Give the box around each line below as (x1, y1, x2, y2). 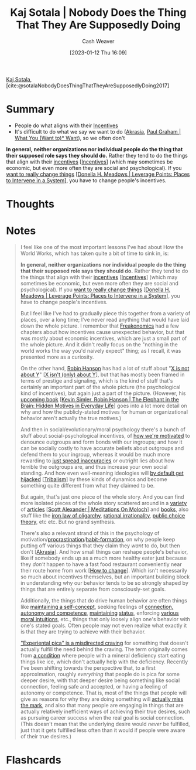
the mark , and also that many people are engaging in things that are (20, 702, 184, 708)
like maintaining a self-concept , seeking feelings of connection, (20, 604, 174, 610)
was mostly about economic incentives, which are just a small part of (20, 335, 187, 342)
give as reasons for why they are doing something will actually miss (20, 696, 184, 703)
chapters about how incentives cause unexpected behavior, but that (20, 329, 185, 335)
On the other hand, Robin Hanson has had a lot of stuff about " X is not (20, 365, 190, 372)
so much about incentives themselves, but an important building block (20, 573, 190, 580)
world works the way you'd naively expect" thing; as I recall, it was (20, 347, 181, 354)
